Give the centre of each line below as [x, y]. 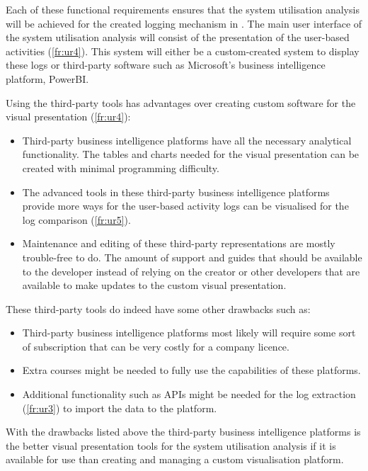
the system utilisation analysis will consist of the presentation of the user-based [178, 37]
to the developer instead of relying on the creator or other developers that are [191, 271]
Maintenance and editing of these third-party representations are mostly [179, 243]
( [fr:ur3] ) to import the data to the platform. [120, 408]
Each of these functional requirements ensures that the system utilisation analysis [183, 9]
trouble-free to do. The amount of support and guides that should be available [192, 257]
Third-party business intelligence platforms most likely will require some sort [189, 333]
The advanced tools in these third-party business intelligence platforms [176, 192]
